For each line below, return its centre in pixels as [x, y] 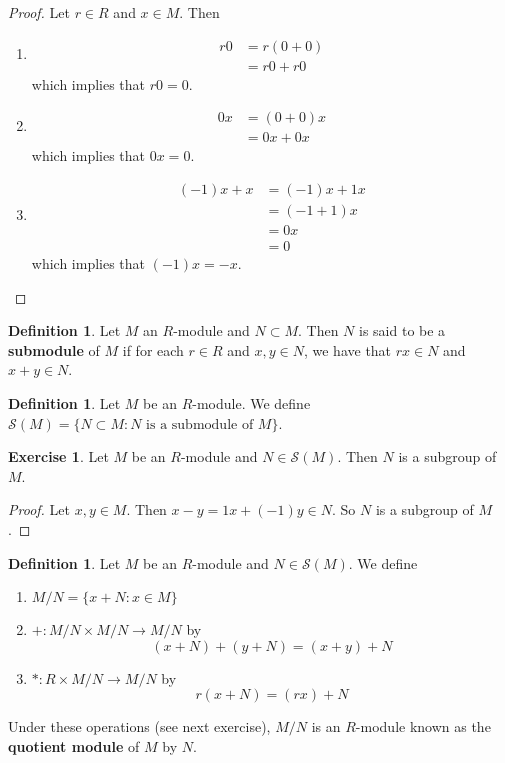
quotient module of [74, 745]
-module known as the [423, 726]
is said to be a [402, 330]
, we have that [347, 349]
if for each [153, 349]
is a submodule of [200, 424]
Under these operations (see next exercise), [139, 726]
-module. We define [251, 403]
